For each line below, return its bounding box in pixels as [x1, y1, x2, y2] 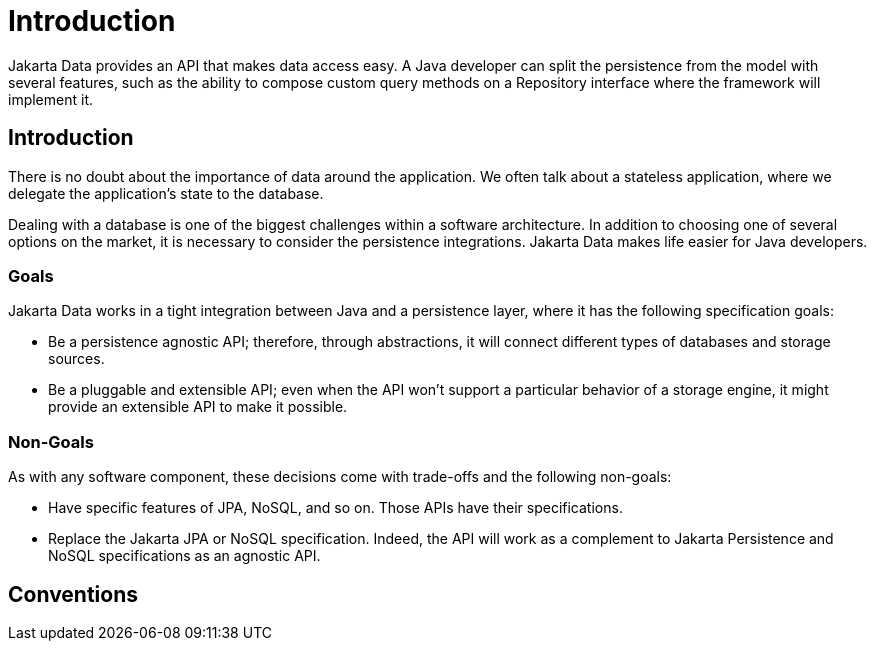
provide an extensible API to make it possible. [48, 398, 348, 416]
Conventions [8, 581, 139, 607]
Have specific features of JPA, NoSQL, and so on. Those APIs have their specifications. [48, 499, 623, 517]
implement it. [8, 90, 93, 108]
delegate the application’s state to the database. [8, 184, 324, 202]
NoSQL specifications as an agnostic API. [48, 547, 321, 565]
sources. [48, 350, 105, 368]
